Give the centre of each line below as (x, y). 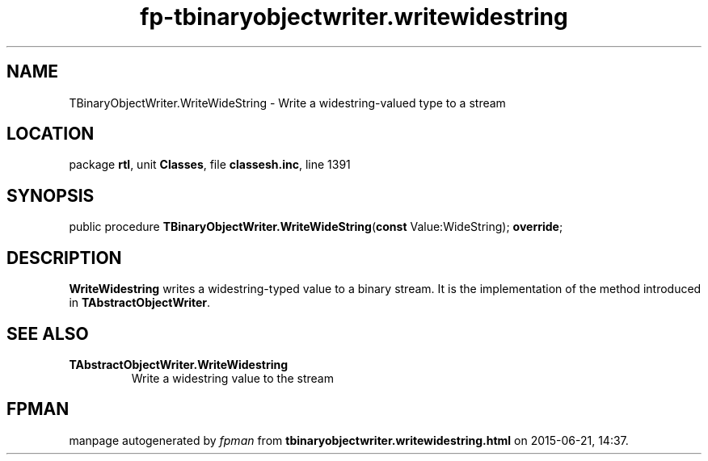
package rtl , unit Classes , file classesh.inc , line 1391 (210, 165)
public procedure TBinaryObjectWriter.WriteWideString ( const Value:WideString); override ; (316, 227)
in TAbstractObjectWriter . (140, 303)
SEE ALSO (48, 333)
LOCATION (51, 134)
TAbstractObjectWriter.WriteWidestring (179, 364)
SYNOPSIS (51, 195)
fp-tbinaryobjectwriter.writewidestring (354, 17)
